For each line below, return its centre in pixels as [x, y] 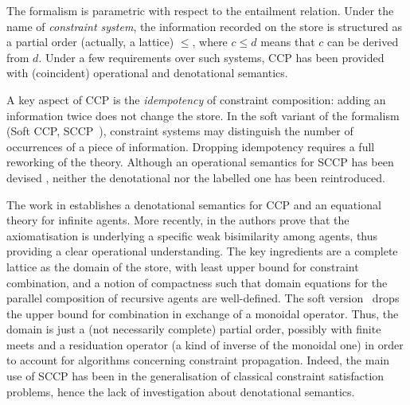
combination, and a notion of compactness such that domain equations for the [197, 282]
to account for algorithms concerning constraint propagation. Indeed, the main [198, 360]
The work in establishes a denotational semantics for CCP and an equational [194, 204]
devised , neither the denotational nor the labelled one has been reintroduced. [196, 177]
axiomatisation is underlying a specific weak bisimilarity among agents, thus [192, 235]
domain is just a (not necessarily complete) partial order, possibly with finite [194, 329]
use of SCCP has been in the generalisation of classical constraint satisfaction [195, 376]
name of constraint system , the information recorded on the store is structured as [205, 26]
